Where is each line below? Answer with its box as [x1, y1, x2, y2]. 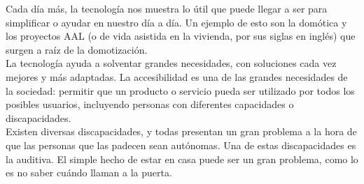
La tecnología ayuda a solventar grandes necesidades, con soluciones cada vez [6, 56, 337, 70]
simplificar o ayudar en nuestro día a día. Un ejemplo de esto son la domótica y [6, 15, 347, 29]
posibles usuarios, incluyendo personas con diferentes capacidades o [6, 97, 294, 112]
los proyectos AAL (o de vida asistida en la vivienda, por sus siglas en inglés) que [6, 29, 356, 43]
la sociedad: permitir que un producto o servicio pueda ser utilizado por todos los [6, 83, 355, 98]
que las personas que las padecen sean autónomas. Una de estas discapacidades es [6, 137, 356, 152]
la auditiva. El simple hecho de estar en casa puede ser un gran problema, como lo [6, 151, 358, 166]
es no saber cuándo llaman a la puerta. [6, 165, 172, 180]
